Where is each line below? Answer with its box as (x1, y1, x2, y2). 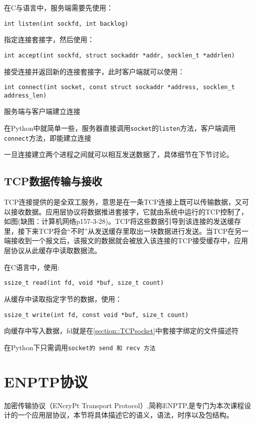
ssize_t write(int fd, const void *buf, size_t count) (4, 311, 189, 318)
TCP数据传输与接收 (4, 173, 102, 189)
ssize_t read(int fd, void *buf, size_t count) (4, 279, 164, 287)
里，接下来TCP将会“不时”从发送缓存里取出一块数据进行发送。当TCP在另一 (4, 225, 249, 236)
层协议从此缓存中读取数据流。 (4, 245, 101, 256)
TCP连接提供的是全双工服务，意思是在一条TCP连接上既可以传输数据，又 (4, 197, 242, 207)
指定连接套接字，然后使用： (4, 34, 94, 45)
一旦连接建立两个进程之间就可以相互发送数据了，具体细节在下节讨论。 (4, 149, 233, 159)
